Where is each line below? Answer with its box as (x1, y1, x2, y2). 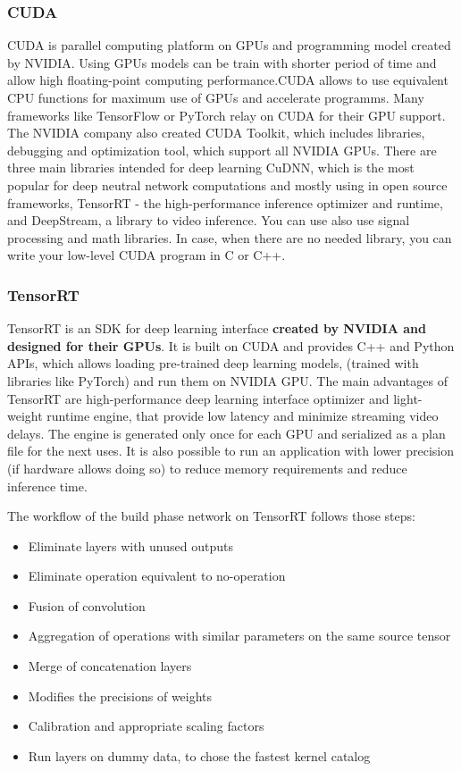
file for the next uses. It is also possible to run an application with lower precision (7, 441, 455, 460)
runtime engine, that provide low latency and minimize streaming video (46, 406, 439, 425)
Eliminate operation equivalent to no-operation (28, 566, 286, 585)
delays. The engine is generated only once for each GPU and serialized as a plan (7, 423, 446, 442)
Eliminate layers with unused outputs (28, 536, 233, 555)
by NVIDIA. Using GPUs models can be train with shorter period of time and (7, 53, 437, 71)
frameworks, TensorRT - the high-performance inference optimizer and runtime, (7, 193, 443, 212)
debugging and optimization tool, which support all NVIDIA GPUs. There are (7, 140, 437, 159)
